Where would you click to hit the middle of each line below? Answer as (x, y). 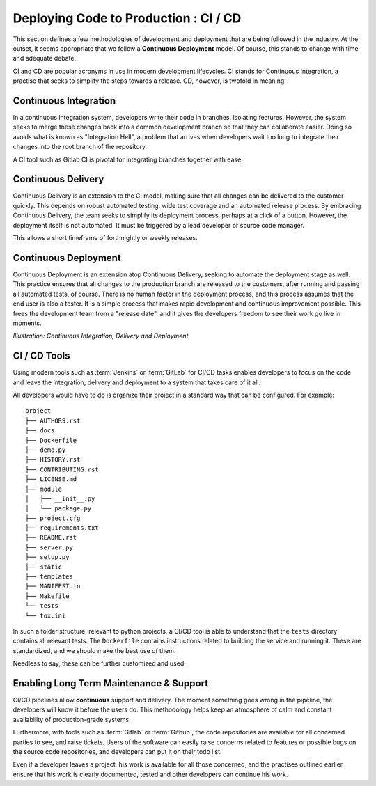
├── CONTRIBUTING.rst (62, 469)
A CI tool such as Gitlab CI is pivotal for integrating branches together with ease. (128, 159)
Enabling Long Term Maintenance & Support (111, 683)
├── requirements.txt (62, 528)
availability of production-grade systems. (72, 719)
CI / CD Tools (41, 356)
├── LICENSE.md (51, 479)
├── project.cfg (53, 518)
